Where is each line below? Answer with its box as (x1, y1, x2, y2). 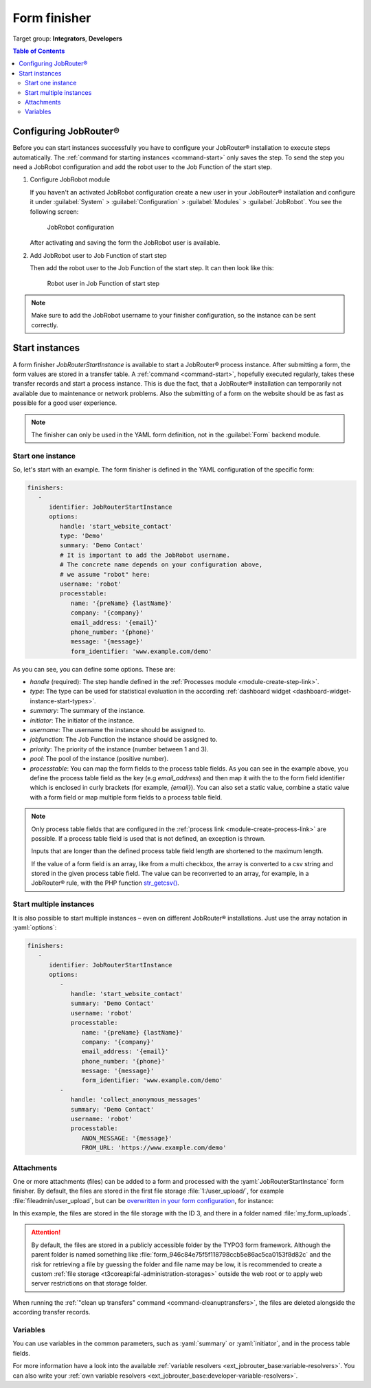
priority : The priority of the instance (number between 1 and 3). (30, 745, 209, 753)
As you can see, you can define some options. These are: (12, 665, 176, 673)
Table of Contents (12, 47, 65, 55)
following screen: (30, 207, 79, 216)
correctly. (31, 320, 58, 329)
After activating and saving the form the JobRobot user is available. (30, 239, 221, 247)
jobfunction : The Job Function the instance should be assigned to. (30, 736, 218, 744)
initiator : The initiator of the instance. (30, 716, 135, 725)
